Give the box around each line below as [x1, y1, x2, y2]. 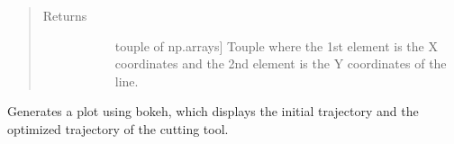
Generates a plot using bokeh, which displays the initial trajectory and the [7, 102, 419, 121]
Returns [42, 6, 87, 24]
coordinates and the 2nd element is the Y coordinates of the [114, 54, 447, 73]
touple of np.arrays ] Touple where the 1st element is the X [114, 36, 438, 55]
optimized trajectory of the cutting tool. [7, 119, 229, 138]
